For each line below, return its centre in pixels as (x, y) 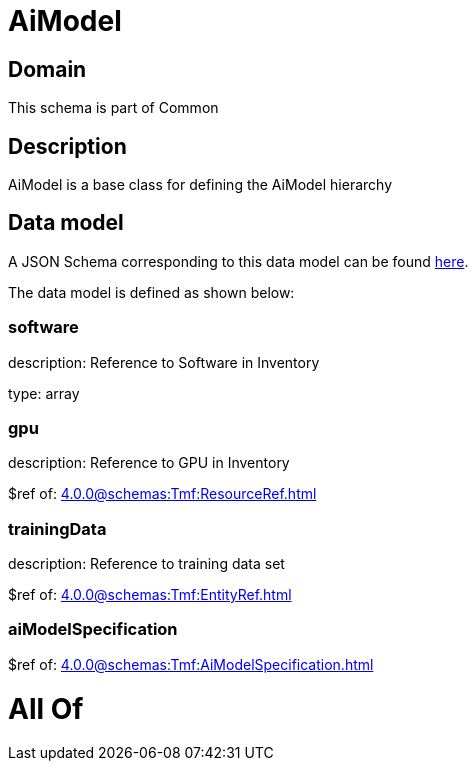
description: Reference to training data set (146, 564)
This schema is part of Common (113, 108)
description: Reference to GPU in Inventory (149, 463)
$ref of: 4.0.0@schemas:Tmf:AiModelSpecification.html (191, 664)
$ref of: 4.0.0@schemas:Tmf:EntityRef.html (150, 595)
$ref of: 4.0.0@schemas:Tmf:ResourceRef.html (162, 494)
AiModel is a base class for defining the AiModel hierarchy (200, 185)
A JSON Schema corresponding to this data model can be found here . (238, 261)
